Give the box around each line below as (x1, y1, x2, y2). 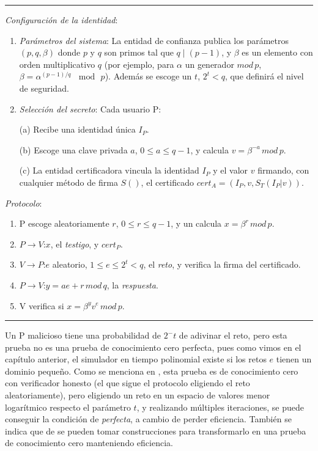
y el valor (213, 164, 248, 177)
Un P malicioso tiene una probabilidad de (5, 329, 161, 342)
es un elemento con (242, 46, 313, 59)
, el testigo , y (50, 237, 99, 250)
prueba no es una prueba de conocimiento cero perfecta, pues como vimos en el (5, 340, 301, 353)
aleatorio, (52, 258, 87, 271)
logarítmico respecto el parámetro (5, 400, 131, 413)
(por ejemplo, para (104, 57, 174, 70)
